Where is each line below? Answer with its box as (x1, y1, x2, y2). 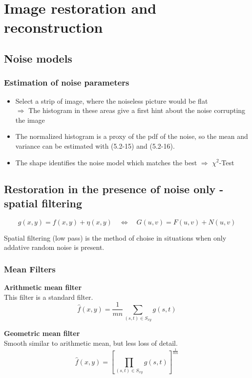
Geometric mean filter (4, 328, 80, 338)
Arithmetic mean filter (4, 282, 82, 292)
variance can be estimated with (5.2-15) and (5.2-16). (15, 140, 175, 151)
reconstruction (4, 17, 103, 37)
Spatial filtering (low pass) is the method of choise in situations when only (4, 232, 227, 243)
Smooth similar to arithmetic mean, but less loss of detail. (4, 338, 178, 348)
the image (15, 114, 45, 125)
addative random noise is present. (4, 242, 105, 252)
